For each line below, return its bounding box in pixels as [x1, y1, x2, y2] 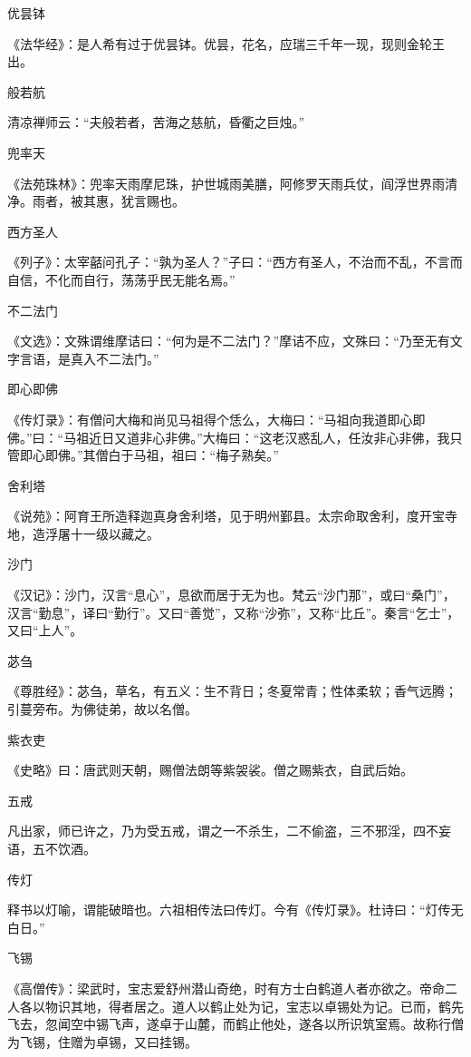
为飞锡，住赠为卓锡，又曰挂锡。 [7, 1032, 197, 1051]
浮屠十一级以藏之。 [44, 524, 159, 543]
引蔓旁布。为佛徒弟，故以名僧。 [7, 700, 197, 719]
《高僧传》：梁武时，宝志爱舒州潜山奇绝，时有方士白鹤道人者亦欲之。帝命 [7, 978, 445, 997]
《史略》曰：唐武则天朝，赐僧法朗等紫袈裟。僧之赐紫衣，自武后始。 [7, 760, 413, 779]
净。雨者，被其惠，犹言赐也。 [7, 191, 185, 210]
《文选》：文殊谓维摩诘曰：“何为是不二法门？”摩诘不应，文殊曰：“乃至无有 [7, 331, 450, 350]
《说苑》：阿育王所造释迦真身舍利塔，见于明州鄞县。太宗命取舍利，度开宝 [7, 506, 445, 525]
